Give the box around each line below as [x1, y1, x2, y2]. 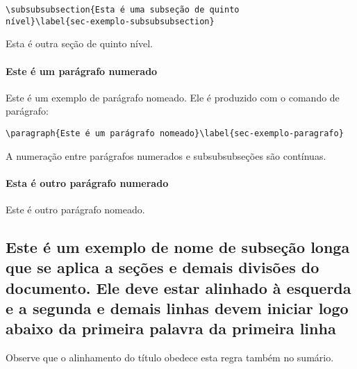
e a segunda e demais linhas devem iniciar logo [6, 297, 349, 319]
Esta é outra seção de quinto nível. [6, 36, 153, 51]
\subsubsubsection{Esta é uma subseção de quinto [6, 5, 240, 15]
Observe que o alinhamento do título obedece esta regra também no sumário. [6, 350, 334, 365]
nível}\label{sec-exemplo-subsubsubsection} [6, 16, 215, 26]
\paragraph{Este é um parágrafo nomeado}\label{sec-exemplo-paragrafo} [6, 128, 344, 138]
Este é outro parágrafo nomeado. [6, 202, 145, 216]
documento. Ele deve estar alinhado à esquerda [6, 277, 351, 298]
